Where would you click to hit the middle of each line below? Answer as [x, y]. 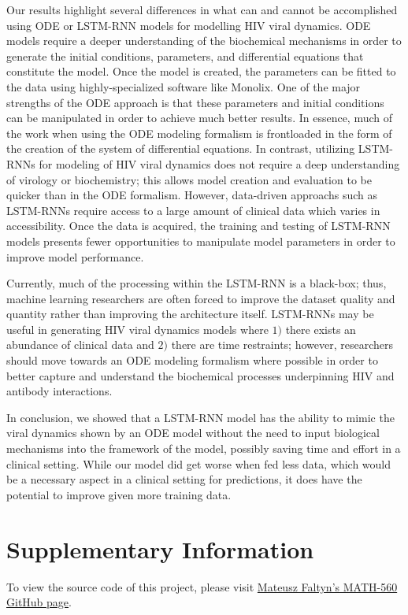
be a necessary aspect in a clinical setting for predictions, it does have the [184, 479]
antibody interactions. [59, 391]
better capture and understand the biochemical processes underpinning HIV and [200, 375]
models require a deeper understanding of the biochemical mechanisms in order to [204, 41]
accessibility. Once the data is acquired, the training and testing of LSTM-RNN [198, 226]
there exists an [321, 329]
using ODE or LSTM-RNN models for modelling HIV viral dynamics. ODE [189, 25]
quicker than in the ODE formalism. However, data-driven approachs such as [192, 195]
